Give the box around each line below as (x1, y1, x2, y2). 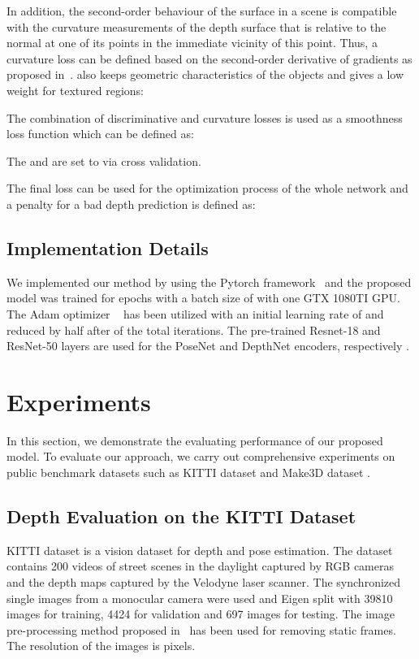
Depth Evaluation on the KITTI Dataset (6, 504, 356, 528)
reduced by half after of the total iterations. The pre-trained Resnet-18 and (6, 321, 381, 338)
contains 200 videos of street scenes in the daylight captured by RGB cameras (6, 557, 395, 574)
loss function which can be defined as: (6, 125, 194, 142)
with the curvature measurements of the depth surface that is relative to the (6, 18, 387, 35)
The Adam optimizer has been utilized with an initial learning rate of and (6, 305, 384, 322)
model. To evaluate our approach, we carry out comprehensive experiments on (6, 448, 395, 465)
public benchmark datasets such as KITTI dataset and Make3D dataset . (6, 464, 370, 481)
